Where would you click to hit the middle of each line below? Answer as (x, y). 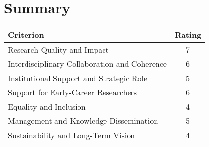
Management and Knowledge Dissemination (83, 121)
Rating (188, 35)
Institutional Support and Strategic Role (78, 78)
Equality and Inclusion (47, 107)
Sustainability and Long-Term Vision (72, 135)
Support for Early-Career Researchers (73, 92)
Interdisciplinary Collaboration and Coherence (87, 64)
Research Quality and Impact (58, 50)
